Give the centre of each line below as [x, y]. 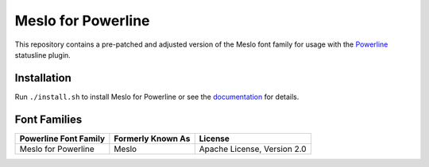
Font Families [48, 119]
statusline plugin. [43, 55]
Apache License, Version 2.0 [253, 149]
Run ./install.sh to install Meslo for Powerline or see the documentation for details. [157, 97]
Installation [43, 78]
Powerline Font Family [62, 139]
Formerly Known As [152, 139]
